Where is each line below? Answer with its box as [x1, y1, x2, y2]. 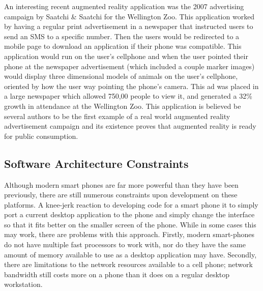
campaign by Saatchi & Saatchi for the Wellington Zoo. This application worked [4, 11, 255, 21]
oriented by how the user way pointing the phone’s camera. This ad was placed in [4, 80, 259, 91]
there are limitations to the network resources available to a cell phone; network [4, 259, 253, 270]
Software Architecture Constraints [4, 155, 189, 171]
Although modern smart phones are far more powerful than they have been [4, 179, 239, 190]
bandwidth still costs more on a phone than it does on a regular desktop [4, 269, 230, 279]
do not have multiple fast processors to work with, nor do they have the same [4, 239, 246, 250]
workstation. [4, 279, 43, 289]
